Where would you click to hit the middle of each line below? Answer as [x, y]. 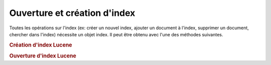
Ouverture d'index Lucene [43, 56]
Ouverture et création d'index [72, 13]
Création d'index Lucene [41, 45]
